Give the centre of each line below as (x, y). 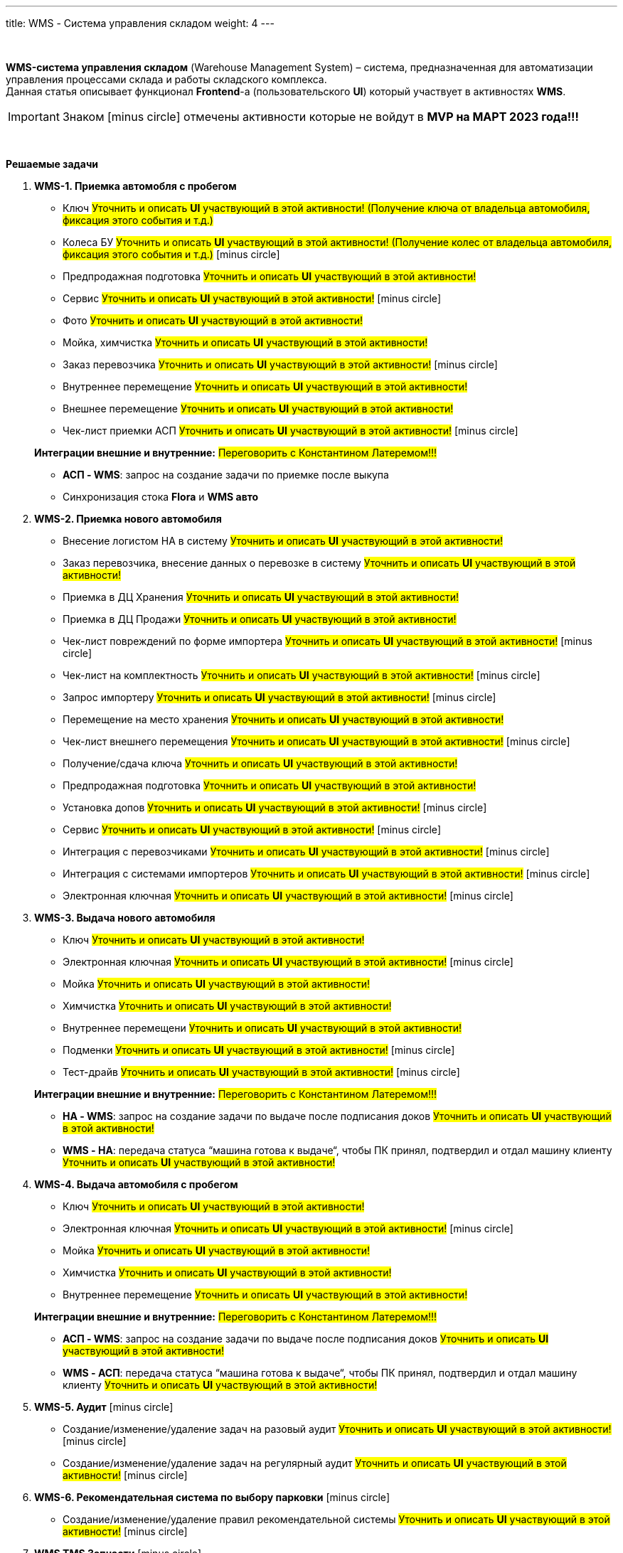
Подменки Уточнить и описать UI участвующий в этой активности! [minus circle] (259, 1050)
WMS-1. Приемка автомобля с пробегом (135, 186)
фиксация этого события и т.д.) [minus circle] (171, 254)
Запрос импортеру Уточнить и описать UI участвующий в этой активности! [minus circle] (279, 697)
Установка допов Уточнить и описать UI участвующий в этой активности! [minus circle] (275, 807)
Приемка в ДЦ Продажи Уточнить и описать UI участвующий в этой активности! (260, 619)
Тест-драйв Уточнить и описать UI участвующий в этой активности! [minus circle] (261, 1072)
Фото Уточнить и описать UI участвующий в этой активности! (213, 320)
